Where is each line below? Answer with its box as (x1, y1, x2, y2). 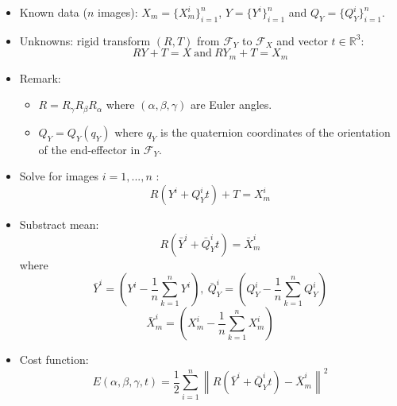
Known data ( (19, 4, 87, 20)
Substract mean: (19, 216, 99, 233)
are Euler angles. (190, 96, 272, 113)
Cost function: (19, 351, 89, 368)
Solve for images (19, 168, 99, 184)
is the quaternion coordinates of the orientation (160, 123, 391, 140)
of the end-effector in (38, 141, 141, 157)
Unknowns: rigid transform (19, 32, 151, 48)
